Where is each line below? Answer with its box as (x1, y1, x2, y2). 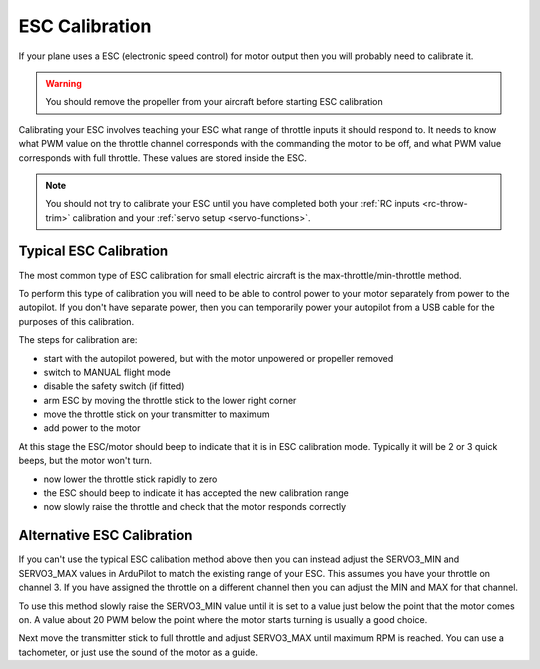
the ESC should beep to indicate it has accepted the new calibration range (43, 487, 349, 499)
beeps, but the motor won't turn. (18, 455, 153, 467)
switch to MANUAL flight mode (43, 366, 171, 378)
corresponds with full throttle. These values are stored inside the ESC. (18, 151, 307, 164)
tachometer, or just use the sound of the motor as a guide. (18, 646, 259, 658)
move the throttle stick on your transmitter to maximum (43, 408, 270, 420)
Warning (45, 77, 82, 89)
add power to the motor (43, 422, 141, 434)
